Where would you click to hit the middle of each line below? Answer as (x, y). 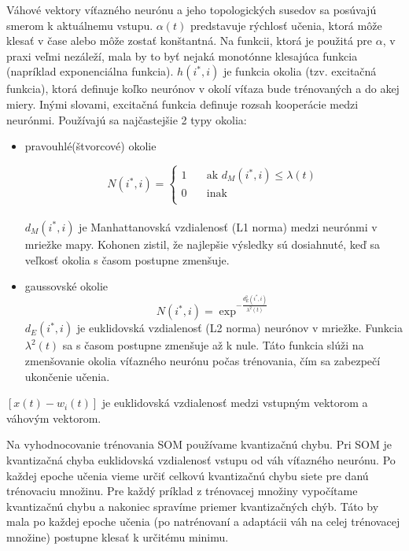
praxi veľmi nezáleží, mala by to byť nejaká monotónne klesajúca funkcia (182, 55)
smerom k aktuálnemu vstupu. (80, 25)
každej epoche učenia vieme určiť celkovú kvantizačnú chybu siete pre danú (188, 475)
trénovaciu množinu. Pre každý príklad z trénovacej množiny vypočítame (182, 491)
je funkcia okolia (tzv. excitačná (300, 71)
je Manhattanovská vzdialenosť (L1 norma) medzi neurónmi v (228, 226)
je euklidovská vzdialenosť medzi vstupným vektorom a (235, 403)
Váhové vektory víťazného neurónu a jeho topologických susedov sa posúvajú (192, 9)
